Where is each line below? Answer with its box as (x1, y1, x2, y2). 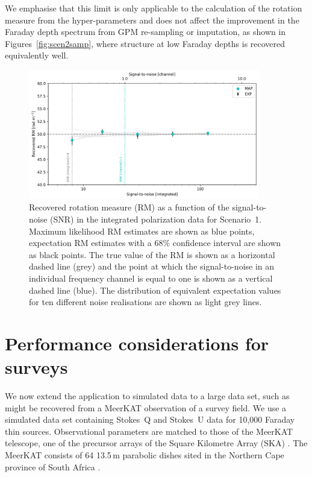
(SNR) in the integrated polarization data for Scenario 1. (50, 213, 262, 226)
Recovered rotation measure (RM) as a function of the (29, 201, 229, 213)
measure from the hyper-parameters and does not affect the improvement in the (5, 13, 299, 26)
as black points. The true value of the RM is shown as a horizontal (29, 248, 275, 261)
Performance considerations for (5, 330, 269, 355)
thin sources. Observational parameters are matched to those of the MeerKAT (5, 425, 293, 437)
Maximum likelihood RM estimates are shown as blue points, (29, 224, 255, 237)
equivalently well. (5, 49, 69, 62)
